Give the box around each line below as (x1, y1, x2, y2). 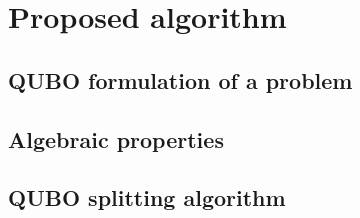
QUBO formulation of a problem (8, 64, 353, 95)
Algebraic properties (8, 123, 224, 154)
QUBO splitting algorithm (8, 182, 286, 213)
